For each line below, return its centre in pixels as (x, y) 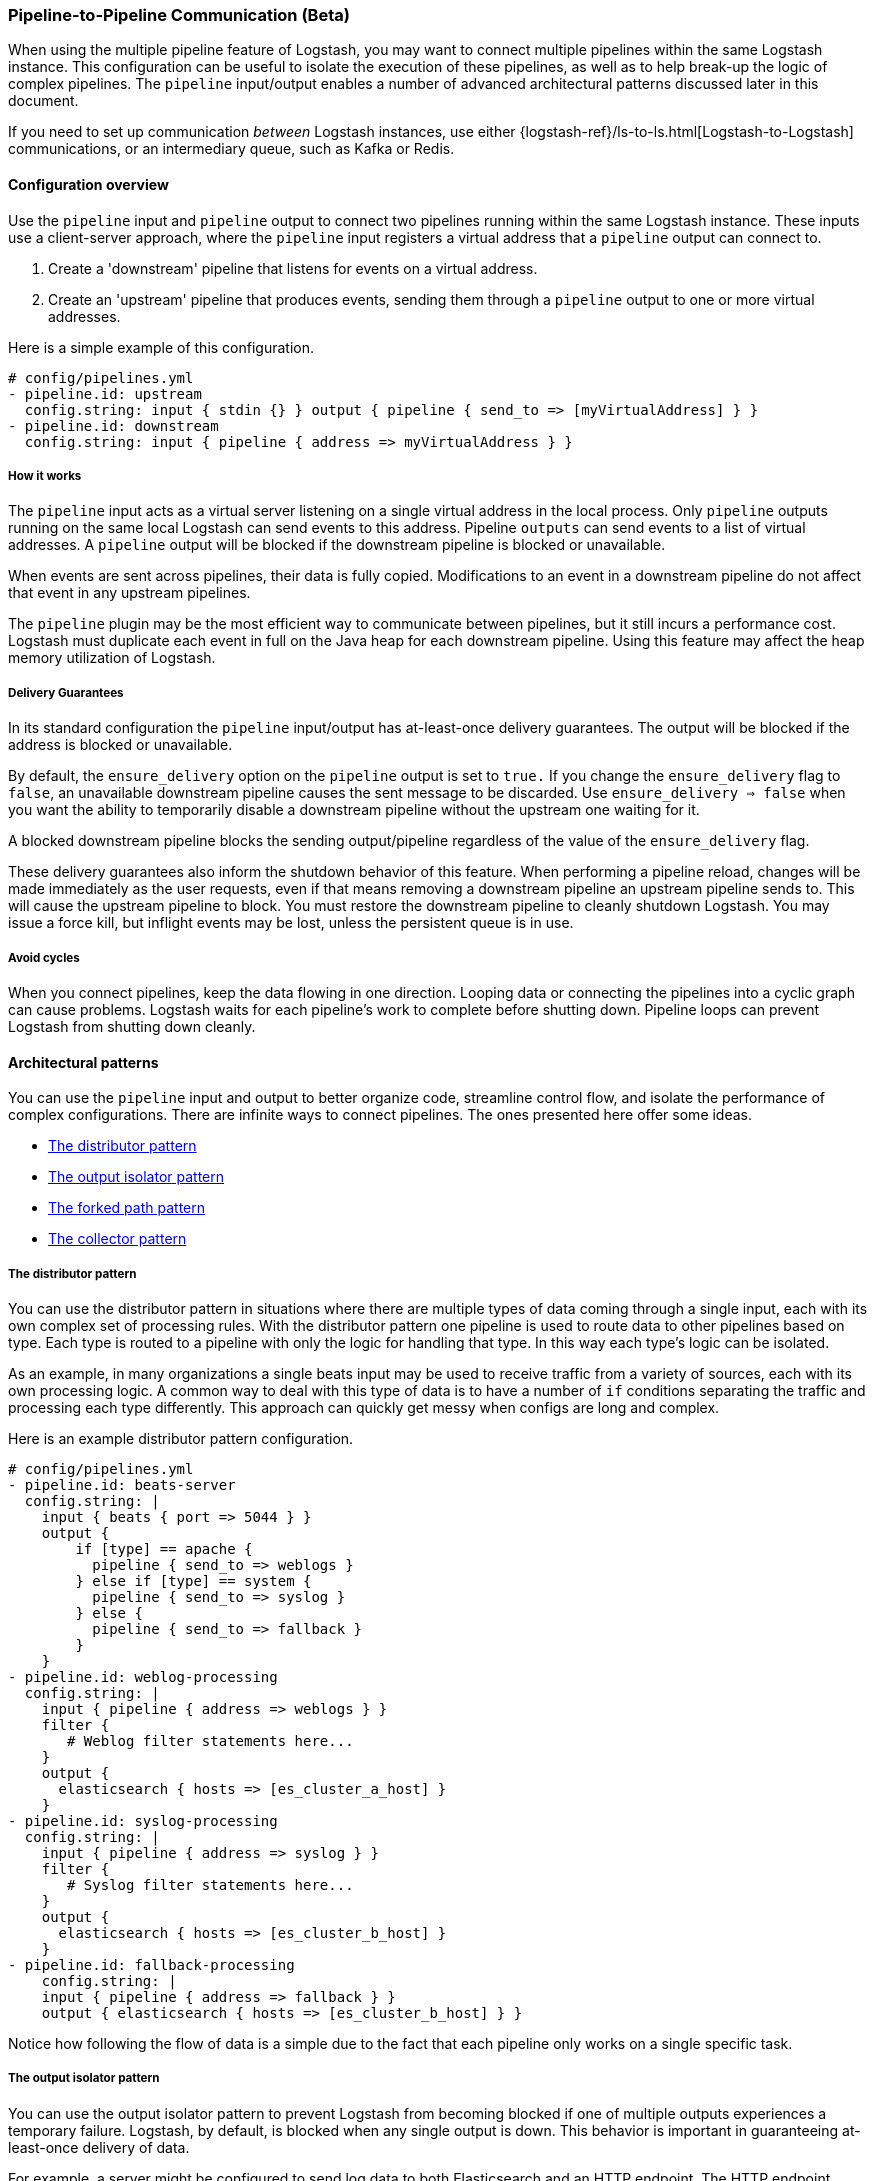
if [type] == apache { (164, 1548)
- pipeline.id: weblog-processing (143, 1676)
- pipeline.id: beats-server (122, 1484)
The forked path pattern (126, 1208)
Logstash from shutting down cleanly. (132, 1026)
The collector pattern (117, 1239)
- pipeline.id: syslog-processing (143, 1820)
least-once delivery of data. (99, 2147)
